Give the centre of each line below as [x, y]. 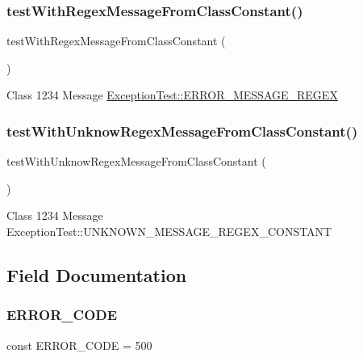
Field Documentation [97, 274]
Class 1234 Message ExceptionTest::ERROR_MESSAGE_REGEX [172, 95]
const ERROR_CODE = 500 [79, 345]
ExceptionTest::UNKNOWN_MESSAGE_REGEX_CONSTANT [169, 231]
